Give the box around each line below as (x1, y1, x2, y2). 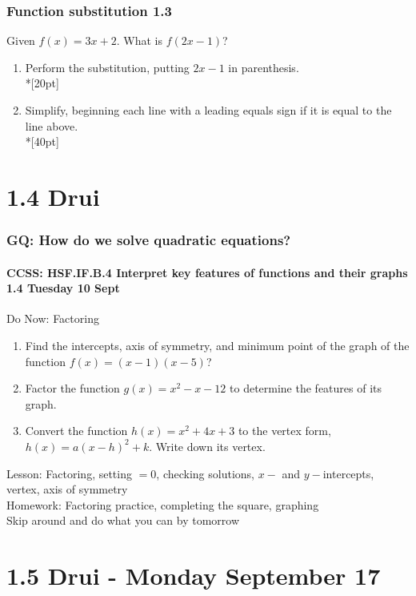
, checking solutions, (156, 465, 254, 481)
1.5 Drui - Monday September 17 (6, 559, 381, 592)
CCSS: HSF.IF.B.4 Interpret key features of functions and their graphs (6, 264, 408, 280)
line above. (25, 117, 78, 134)
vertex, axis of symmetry (6, 481, 128, 497)
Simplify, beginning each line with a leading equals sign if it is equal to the (25, 102, 392, 118)
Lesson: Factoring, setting (6, 465, 132, 481)
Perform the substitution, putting (25, 58, 190, 75)
